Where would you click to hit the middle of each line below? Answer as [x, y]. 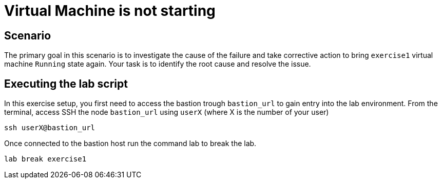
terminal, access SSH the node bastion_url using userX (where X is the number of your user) [167, 112]
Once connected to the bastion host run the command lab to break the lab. [130, 144]
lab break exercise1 [45, 159]
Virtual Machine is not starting [110, 11]
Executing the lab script [66, 84]
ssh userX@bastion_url [50, 128]
